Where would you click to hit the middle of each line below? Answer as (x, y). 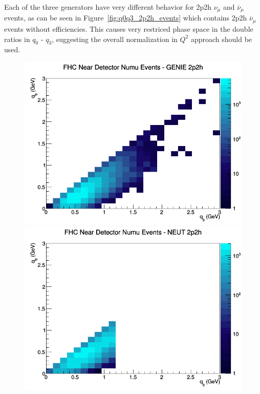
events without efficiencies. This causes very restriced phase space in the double (129, 28)
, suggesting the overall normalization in (115, 39)
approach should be (221, 39)
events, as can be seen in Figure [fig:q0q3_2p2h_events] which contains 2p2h (126, 18)
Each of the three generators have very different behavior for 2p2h (108, 7)
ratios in (17, 39)
